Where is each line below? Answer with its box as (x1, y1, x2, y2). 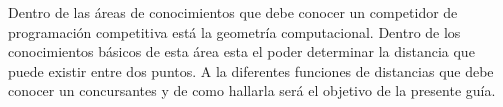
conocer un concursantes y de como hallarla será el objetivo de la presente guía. (8, 80, 496, 101)
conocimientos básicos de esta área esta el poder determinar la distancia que (8, 41, 475, 62)
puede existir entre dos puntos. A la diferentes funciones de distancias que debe (8, 60, 494, 81)
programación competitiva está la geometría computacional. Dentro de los (8, 21, 461, 42)
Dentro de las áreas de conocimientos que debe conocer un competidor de (8, 2, 458, 22)
